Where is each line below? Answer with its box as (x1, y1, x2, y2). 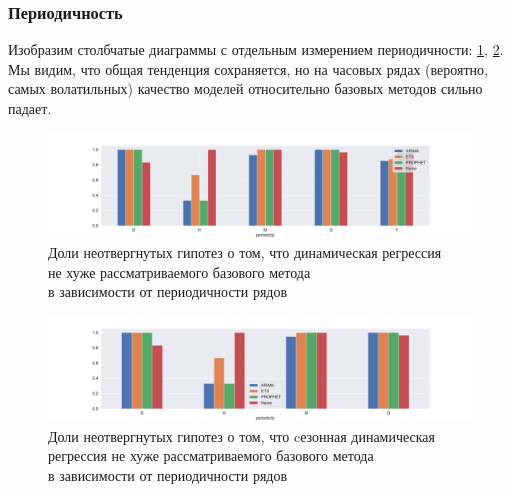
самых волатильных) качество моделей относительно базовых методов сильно (8, 78, 483, 99)
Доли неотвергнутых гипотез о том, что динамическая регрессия (48, 242, 442, 263)
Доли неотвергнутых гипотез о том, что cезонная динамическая (48, 425, 436, 446)
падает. (8, 98, 52, 118)
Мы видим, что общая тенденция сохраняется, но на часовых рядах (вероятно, (8, 58, 488, 79)
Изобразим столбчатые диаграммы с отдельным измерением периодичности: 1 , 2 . (8, 39, 504, 60)
